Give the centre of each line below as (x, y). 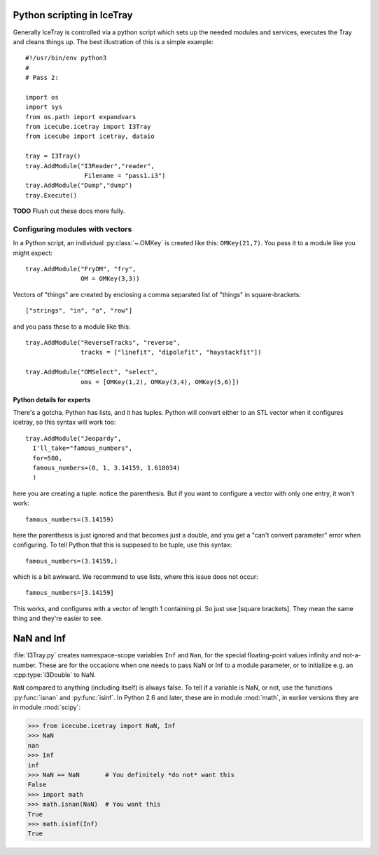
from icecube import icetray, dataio (90, 136)
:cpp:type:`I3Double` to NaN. (54, 675)
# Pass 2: (42, 78)
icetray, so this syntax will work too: (64, 422)
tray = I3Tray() (53, 156)
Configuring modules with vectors (72, 229)
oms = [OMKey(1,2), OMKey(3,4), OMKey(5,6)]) (160, 382)
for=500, (48, 458)
